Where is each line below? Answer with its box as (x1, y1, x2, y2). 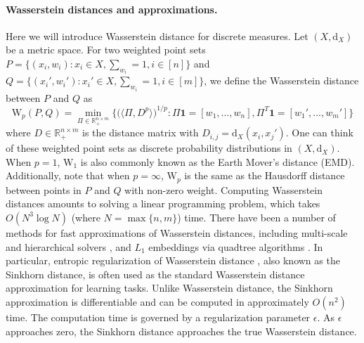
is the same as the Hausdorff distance (184, 168, 345, 183)
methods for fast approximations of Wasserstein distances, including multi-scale (6, 225, 348, 240)
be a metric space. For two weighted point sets (6, 42, 206, 57)
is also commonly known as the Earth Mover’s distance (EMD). (80, 154, 355, 169)
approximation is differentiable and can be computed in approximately (6, 294, 309, 309)
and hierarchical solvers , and (6, 239, 131, 254)
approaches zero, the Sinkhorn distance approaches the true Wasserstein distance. (6, 323, 357, 338)
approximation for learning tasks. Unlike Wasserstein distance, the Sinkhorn (6, 280, 333, 295)
